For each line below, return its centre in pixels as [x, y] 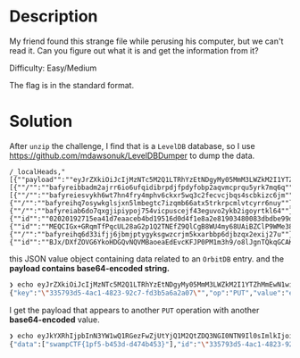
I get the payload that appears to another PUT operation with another [134, 310]
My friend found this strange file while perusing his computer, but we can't [146, 41]
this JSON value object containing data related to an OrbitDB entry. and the [146, 258]
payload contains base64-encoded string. [89, 268]
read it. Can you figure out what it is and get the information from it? [134, 50]
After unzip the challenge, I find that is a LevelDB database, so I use [133, 146]
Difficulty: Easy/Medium [53, 68]
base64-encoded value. [54, 320]
